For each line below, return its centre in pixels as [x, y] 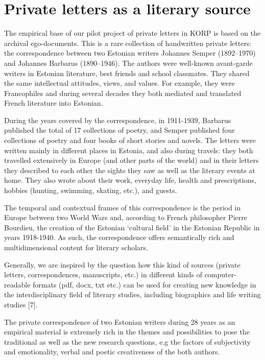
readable [17, 284]
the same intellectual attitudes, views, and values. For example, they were [119, 83]
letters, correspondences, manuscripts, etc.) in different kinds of [103, 274]
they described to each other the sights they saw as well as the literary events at [130, 170]
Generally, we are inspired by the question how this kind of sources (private [122, 264]
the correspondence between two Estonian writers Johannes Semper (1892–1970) [130, 53]
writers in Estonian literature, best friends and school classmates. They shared [127, 73]
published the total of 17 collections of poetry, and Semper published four [119, 130]
